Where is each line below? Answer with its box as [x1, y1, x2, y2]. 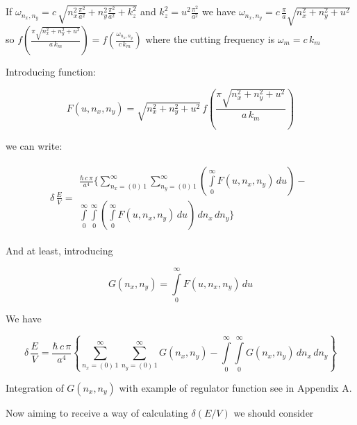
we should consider [233, 405, 314, 419]
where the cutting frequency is [145, 32, 275, 46]
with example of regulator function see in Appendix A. [119, 380, 352, 394]
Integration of [6, 380, 64, 394]
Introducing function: [6, 64, 96, 79]
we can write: [6, 138, 63, 153]
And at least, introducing [6, 243, 113, 258]
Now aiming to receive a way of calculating [6, 405, 188, 419]
